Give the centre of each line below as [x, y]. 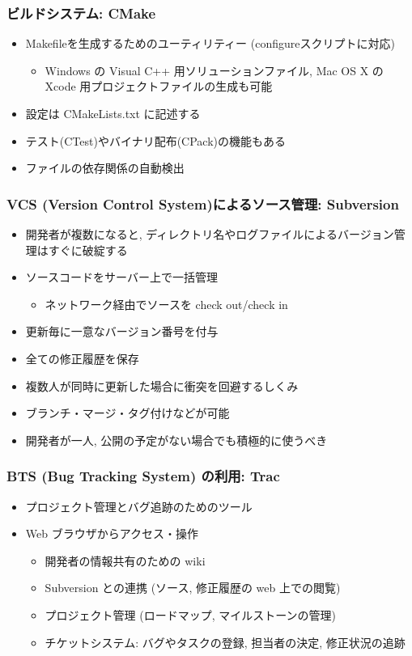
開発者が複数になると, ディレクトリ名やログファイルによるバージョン [210, 234]
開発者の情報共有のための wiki [125, 560]
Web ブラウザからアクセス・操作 [112, 533]
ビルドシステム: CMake [81, 13]
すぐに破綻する [88, 250]
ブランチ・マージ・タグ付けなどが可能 [127, 413]
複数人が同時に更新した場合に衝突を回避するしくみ [162, 385]
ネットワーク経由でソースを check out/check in [166, 304]
